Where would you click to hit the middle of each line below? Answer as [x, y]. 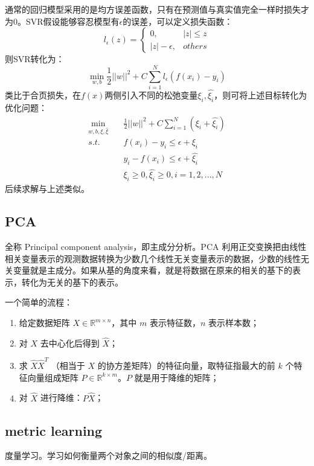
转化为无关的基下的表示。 [72, 282]
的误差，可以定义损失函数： [178, 21]
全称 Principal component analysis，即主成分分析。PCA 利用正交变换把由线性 [156, 247]
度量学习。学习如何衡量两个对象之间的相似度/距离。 [108, 455]
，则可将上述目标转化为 [261, 95]
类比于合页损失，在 [43, 95]
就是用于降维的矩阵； [177, 377]
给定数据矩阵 [44, 323]
